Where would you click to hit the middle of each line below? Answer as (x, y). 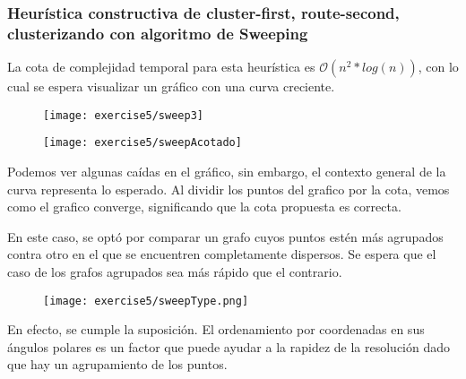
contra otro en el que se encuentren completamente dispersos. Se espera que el (222, 254)
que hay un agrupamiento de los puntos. (117, 364)
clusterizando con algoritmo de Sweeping (158, 33)
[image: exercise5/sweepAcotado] (142, 143)
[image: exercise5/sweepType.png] (146, 301)
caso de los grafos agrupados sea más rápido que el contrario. (175, 272)
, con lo (438, 67)
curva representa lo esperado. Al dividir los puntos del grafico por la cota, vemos (229, 189)
